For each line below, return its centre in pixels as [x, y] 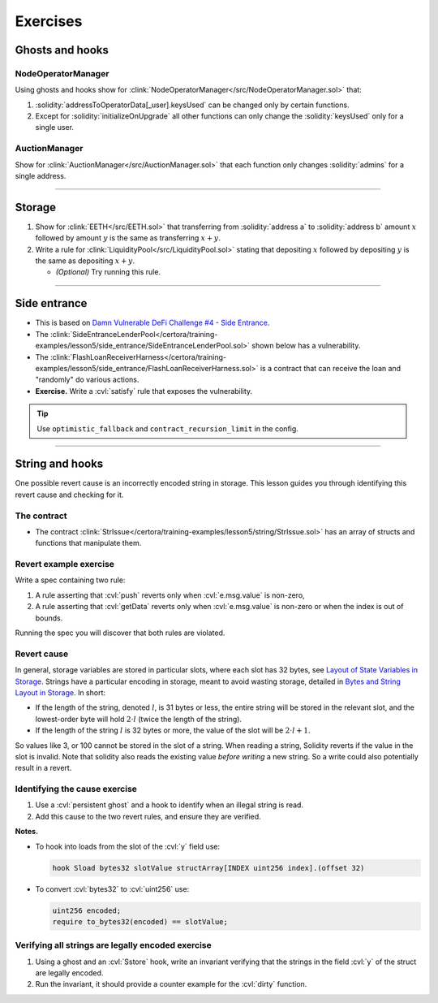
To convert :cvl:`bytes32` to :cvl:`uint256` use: [112, 888]
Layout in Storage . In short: [60, 692]
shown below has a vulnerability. [306, 346]
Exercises [49, 21]
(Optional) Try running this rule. [108, 272]
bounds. [49, 618]
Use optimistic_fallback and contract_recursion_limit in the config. [168, 428]
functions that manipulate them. [88, 543]
